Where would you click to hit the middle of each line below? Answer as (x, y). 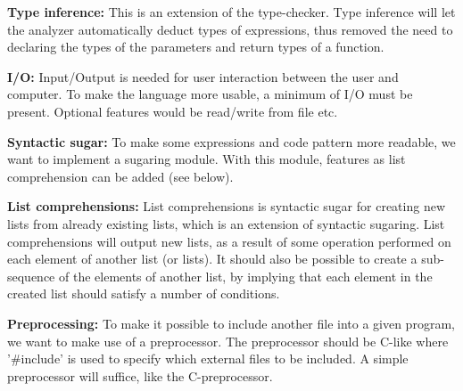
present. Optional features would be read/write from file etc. (173, 111)
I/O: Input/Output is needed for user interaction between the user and (203, 76)
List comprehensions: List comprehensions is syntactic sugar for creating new (227, 206)
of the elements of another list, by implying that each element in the (246, 276)
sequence (31, 276)
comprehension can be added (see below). (120, 176)
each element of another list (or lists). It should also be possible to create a (212, 259)
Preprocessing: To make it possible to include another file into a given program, (231, 323)
